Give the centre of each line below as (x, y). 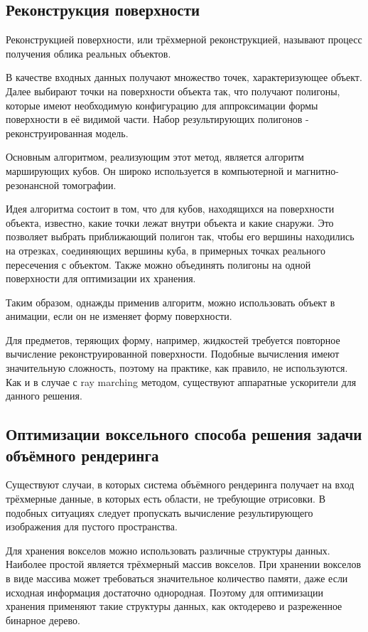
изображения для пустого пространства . (92, 526)
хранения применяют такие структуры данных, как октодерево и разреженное (174, 606)
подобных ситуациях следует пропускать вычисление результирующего (159, 512)
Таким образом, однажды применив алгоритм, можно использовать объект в (171, 302)
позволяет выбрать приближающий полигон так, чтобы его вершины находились (180, 236)
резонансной (33, 184)
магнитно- (317, 170)
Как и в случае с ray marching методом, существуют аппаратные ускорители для (181, 381)
